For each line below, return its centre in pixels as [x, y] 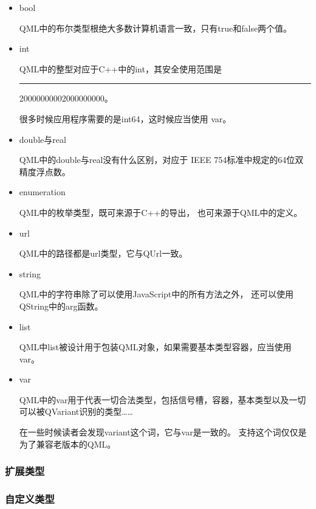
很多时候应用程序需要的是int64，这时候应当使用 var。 [125, 118]
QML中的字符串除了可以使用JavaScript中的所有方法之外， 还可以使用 [156, 294]
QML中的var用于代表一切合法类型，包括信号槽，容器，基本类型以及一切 [163, 399]
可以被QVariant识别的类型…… [76, 411]
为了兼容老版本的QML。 [67, 444]
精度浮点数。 [45, 171]
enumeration [42, 192]
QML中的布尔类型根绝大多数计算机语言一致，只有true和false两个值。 [156, 28]
